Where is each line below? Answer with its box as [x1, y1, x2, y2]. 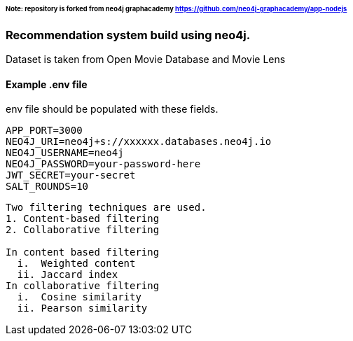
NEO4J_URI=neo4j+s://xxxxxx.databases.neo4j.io [6, 136, 272, 148]
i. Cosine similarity [17, 291, 141, 303]
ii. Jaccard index [17, 269, 118, 281]
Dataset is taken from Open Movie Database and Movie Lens [6, 53, 286, 66]
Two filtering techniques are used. [6, 202, 207, 214]
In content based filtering [6, 246, 160, 258]
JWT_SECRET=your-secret [6, 169, 136, 181]
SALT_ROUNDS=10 [6, 181, 89, 193]
